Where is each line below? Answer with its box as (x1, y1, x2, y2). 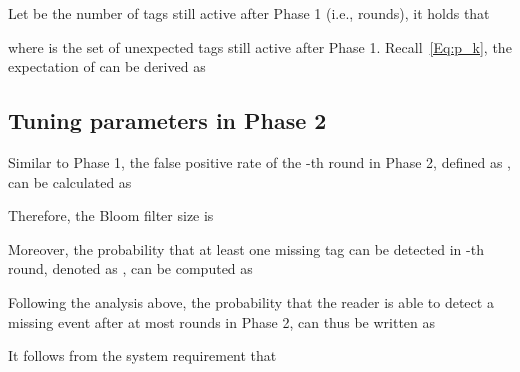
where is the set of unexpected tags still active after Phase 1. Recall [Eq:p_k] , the (8, 36, 512, 57)
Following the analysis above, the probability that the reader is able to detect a (8, 291, 494, 312)
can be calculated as (8, 171, 132, 192)
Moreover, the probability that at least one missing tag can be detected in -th (8, 238, 484, 259)
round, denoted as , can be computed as (8, 258, 253, 279)
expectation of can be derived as (8, 56, 206, 77)
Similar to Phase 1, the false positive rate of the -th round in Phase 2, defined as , (8, 151, 511, 172)
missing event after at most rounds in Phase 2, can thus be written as (8, 311, 436, 332)
